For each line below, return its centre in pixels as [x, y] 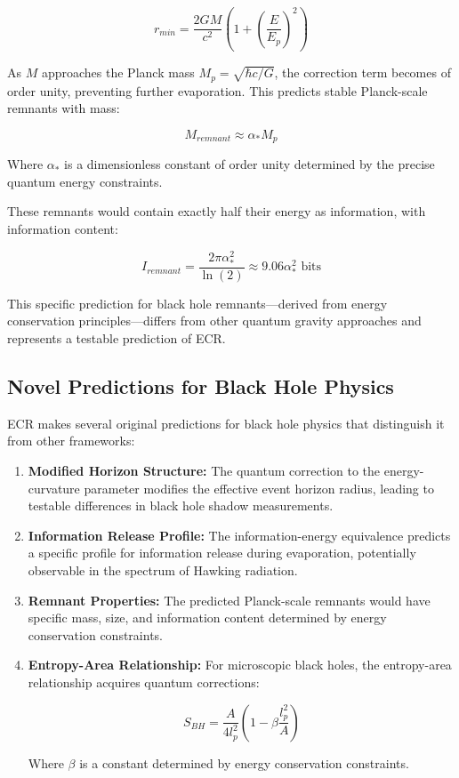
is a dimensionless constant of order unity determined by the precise [250, 164]
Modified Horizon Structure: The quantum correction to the [204, 470]
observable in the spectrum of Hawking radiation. [163, 569]
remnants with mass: [64, 108]
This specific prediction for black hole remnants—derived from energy [197, 303]
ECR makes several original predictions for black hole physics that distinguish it [226, 423]
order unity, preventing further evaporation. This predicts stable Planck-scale [217, 90]
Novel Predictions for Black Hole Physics [201, 385]
